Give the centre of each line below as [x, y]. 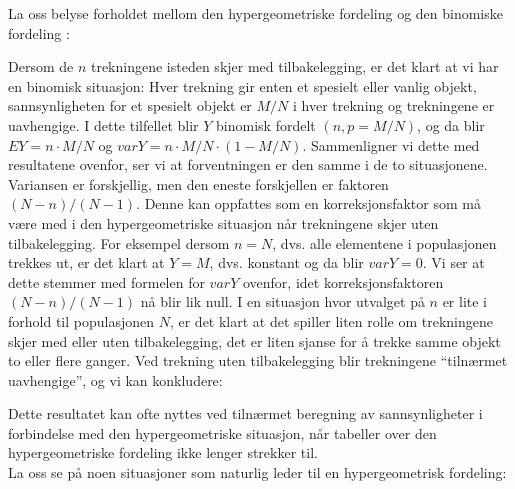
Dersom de [41, 66]
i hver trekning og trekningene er [394, 105]
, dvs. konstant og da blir [286, 262]
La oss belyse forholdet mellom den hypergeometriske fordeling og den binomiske [255, 13]
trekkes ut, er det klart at [86, 262]
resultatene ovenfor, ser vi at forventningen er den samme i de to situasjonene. [248, 164]
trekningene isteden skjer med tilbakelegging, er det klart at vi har [294, 66]
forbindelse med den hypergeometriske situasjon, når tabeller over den [222, 432]
